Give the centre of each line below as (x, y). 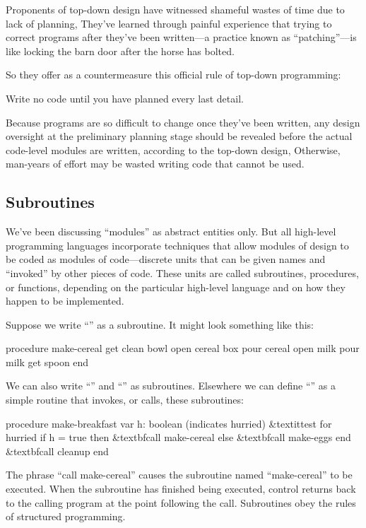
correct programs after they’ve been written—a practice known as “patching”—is (181, 37)
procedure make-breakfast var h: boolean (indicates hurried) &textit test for (169, 423)
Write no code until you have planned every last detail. (125, 98)
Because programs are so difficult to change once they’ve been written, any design (183, 122)
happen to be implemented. (65, 301)
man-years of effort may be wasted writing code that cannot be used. (155, 164)
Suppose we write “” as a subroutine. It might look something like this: (160, 324)
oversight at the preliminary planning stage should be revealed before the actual (179, 136)
